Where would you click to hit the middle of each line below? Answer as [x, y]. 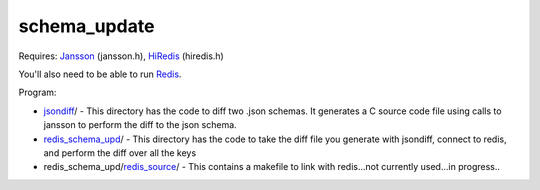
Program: [37, 92]
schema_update [86, 26]
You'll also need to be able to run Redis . [100, 74]
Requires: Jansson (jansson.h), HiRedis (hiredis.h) [121, 56]
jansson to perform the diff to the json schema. [140, 125]
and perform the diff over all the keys [120, 152]
